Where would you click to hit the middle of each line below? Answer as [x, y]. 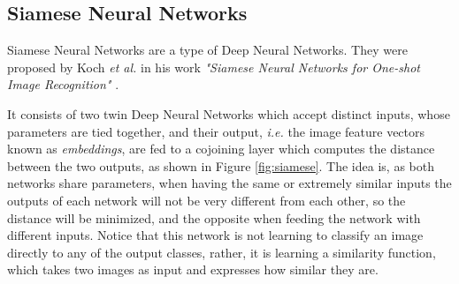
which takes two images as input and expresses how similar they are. [193, 269]
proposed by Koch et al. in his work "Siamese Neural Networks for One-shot [214, 67]
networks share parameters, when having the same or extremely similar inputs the [229, 183]
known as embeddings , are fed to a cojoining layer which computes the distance [221, 149]
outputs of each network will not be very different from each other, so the [207, 200]
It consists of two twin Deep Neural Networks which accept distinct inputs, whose [229, 113]
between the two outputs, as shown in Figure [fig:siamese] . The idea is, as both [221, 165]
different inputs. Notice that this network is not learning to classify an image [215, 235]
